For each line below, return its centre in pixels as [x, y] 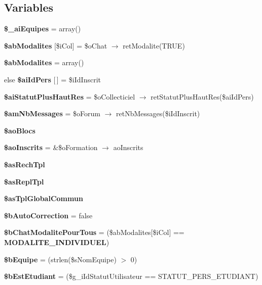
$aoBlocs [20, 130]
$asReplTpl [24, 181]
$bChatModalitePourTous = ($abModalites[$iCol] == [94, 232]
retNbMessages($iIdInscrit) [158, 113]
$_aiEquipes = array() [43, 29]
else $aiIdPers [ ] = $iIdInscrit [52, 79]
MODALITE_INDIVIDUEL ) [57, 242]
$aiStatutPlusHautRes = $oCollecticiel [70, 96]
